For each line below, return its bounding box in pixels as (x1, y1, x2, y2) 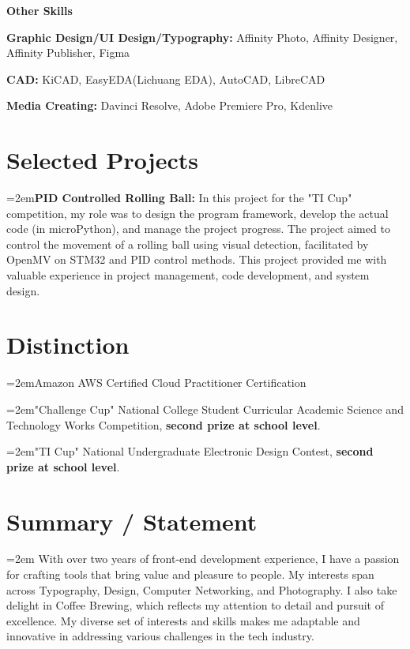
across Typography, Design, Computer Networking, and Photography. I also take (6, 581, 397, 598)
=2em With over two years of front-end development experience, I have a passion (6, 550, 400, 567)
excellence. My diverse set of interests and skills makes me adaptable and (6, 612, 360, 628)
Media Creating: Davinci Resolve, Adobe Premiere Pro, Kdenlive (6, 97, 333, 114)
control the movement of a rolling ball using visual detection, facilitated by (6, 235, 369, 252)
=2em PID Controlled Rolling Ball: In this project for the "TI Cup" (6, 189, 352, 206)
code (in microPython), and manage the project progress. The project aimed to (6, 220, 390, 237)
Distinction (6, 328, 130, 361)
